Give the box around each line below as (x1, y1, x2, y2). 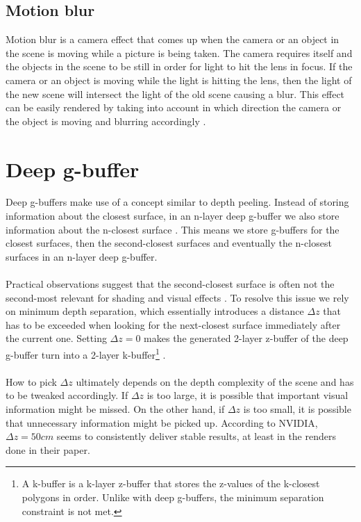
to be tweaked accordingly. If (6, 388, 128, 402)
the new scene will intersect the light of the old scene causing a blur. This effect (6, 86, 345, 101)
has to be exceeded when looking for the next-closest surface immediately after (6, 317, 341, 332)
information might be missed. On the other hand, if (6, 402, 225, 416)
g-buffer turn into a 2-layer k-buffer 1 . (6, 345, 166, 361)
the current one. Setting (6, 331, 107, 345)
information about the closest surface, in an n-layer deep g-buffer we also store (6, 209, 339, 223)
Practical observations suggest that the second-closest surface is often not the (6, 277, 335, 291)
